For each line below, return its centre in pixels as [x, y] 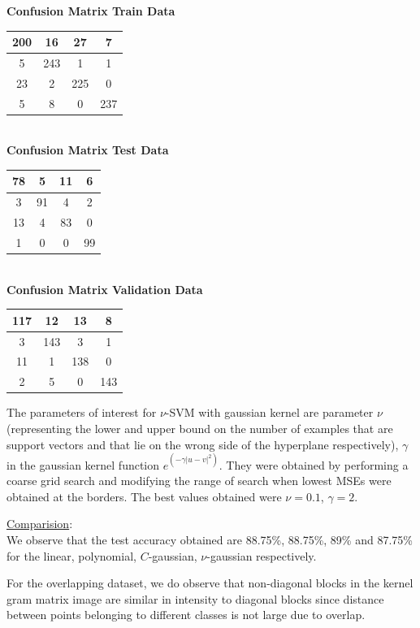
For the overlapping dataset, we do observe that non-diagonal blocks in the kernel [210, 583]
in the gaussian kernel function [83, 464]
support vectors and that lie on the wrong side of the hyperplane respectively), [203, 444]
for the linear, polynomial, [71, 555]
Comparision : [40, 524]
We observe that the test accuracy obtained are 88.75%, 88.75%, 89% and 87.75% [210, 539]
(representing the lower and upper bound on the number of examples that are [200, 428]
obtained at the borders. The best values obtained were [144, 496]
